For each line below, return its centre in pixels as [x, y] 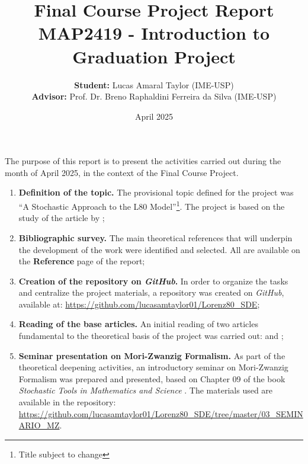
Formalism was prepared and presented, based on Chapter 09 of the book [152, 378]
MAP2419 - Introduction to [154, 33]
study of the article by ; [62, 218]
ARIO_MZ [39, 425]
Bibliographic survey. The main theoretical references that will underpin [155, 237]
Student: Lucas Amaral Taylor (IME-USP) [154, 84]
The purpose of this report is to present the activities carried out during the [143, 161]
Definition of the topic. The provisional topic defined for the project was [156, 192]
